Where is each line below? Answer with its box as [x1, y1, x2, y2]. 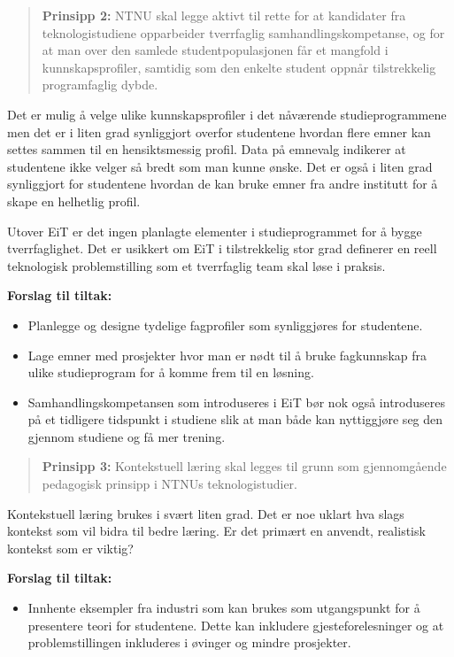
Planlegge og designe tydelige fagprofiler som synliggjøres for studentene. [27, 315, 423, 334]
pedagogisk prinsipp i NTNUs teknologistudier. [42, 475, 297, 493]
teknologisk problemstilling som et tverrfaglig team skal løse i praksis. [7, 256, 386, 274]
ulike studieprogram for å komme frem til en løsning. [27, 363, 314, 382]
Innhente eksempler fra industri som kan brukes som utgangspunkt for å [27, 599, 420, 617]
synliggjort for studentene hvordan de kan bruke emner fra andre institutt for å [7, 174, 438, 193]
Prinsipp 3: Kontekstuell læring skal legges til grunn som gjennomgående [42, 457, 447, 475]
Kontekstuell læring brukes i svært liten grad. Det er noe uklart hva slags [7, 504, 404, 522]
